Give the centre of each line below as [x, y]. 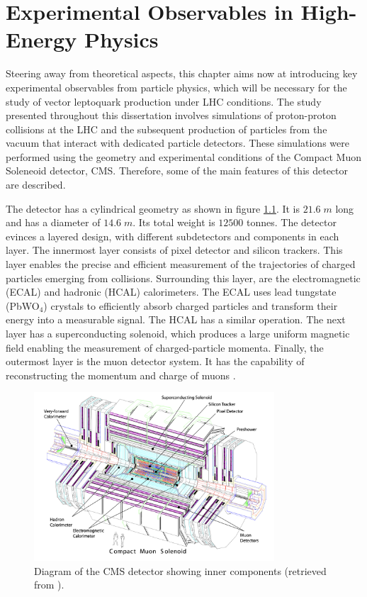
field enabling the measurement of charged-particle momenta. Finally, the [165, 347]
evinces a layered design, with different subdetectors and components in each [173, 236]
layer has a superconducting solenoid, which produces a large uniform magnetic [178, 333]
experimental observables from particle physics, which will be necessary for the [176, 87]
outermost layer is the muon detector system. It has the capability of [155, 361]
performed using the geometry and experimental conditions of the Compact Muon [183, 156]
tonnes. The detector [292, 222]
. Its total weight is [174, 222]
